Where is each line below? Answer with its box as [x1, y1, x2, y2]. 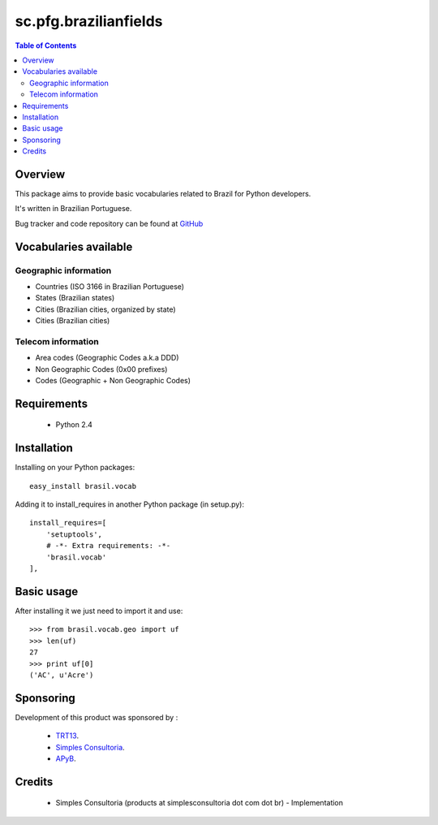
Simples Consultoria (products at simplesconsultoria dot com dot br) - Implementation [55, 798, 344, 808]
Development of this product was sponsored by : [15, 712, 178, 722]
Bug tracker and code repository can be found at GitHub [15, 218, 204, 228]
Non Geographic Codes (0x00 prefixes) [35, 364, 168, 374]
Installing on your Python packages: [15, 463, 135, 473]
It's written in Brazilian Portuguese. [15, 204, 132, 214]
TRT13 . [55, 731, 79, 741]
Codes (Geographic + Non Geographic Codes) [35, 376, 191, 385]
